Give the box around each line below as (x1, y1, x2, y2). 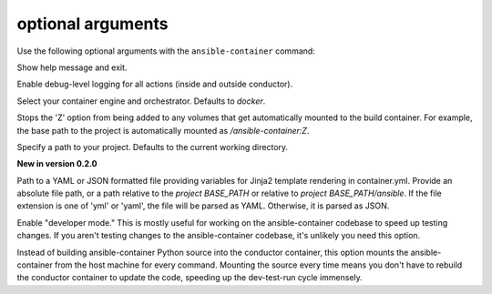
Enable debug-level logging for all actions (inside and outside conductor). (16, 78, 293, 90)
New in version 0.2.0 (16, 158, 97, 169)
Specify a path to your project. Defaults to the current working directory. (16, 141, 289, 152)
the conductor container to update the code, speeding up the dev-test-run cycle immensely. (16, 272, 364, 283)
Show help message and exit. (16, 62, 128, 73)
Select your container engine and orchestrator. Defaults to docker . (16, 96, 266, 106)
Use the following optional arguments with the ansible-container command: (16, 46, 316, 56)
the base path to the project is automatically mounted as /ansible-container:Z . (16, 125, 310, 136)
